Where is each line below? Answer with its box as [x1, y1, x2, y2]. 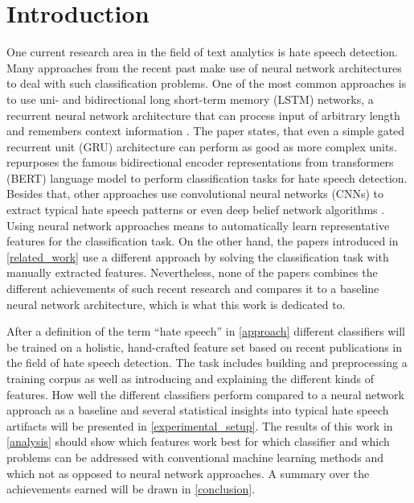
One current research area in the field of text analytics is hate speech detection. [6, 43, 398, 60]
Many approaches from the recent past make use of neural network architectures [6, 59, 402, 76]
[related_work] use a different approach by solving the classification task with [6, 248, 389, 265]
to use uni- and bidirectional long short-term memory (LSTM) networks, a [6, 90, 374, 107]
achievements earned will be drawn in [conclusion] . [6, 480, 256, 497]
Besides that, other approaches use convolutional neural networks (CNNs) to [6, 185, 384, 202]
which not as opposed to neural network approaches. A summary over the [6, 464, 370, 481]
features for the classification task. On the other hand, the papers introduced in [6, 233, 399, 249]
